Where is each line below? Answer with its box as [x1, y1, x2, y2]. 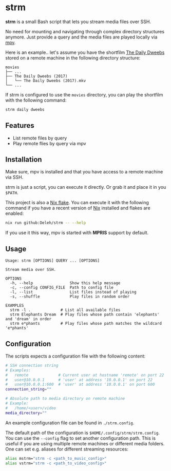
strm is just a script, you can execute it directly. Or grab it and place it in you [5, 184, 166, 190]
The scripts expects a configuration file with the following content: [5, 353, 146, 359]
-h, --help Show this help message [10, 281, 121, 286]
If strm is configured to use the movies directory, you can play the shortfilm [5, 91, 163, 97]
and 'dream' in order [5, 317, 52, 322]
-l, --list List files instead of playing [10, 289, 137, 295]
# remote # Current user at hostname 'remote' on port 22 [5, 372, 164, 378]
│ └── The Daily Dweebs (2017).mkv [5, 78, 86, 83]
